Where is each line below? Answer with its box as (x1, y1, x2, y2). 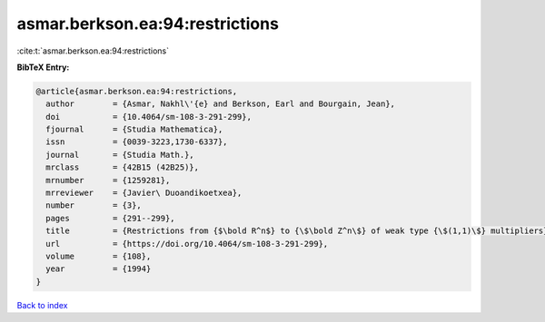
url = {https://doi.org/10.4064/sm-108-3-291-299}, (45, 239, 329, 249)
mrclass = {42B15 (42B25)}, (45, 162, 200, 172)
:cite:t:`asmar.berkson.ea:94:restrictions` (16, 45, 170, 56)
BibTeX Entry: (16, 62, 70, 73)
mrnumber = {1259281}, (45, 175, 171, 185)
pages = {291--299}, (45, 213, 176, 223)
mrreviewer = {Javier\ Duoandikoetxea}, (45, 188, 243, 199)
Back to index (16, 299, 68, 310)
